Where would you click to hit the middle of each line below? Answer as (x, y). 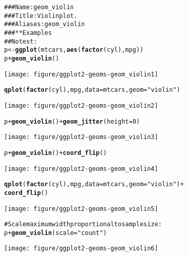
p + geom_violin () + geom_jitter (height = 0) (72, 121)
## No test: (21, 41)
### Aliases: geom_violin (45, 24)
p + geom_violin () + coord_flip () (56, 153)
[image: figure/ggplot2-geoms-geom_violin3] (81, 137)
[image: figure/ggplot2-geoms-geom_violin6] (81, 249)
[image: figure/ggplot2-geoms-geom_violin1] (81, 74)
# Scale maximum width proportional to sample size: (83, 224)
